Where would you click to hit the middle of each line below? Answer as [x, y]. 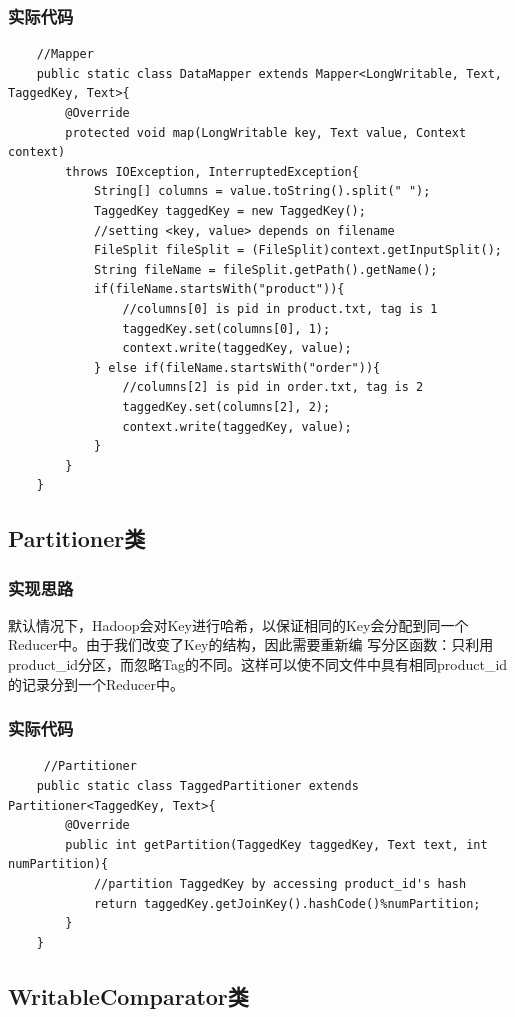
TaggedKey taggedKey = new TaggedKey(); [229, 210]
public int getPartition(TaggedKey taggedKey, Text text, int [276, 844]
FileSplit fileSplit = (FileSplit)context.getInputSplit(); [297, 250]
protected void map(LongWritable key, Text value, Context [266, 132]
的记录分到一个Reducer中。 [96, 683]
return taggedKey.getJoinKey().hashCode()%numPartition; [287, 903]
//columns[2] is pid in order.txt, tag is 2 [273, 387]
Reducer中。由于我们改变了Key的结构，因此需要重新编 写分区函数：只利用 [251, 644]
